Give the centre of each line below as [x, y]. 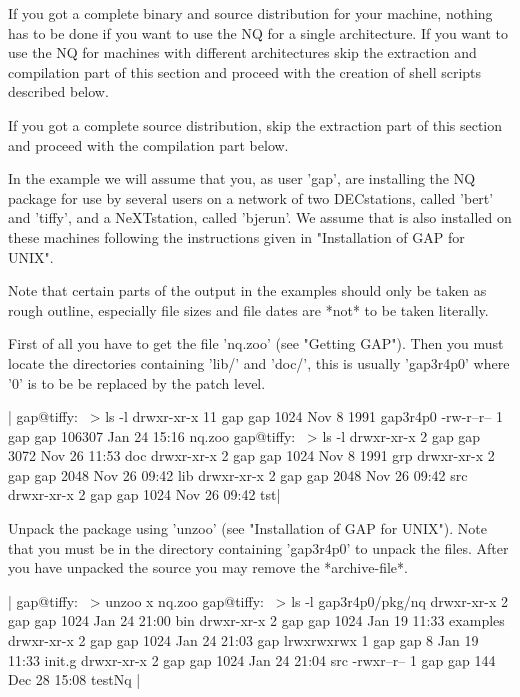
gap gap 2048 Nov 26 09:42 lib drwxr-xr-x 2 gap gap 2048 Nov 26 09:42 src [238, 474]
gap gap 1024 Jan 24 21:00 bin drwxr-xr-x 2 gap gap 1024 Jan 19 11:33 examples [256, 620]
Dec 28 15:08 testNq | [74, 679]
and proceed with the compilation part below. [148, 144]
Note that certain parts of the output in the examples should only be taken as [247, 290]
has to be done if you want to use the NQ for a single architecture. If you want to [258, 32]
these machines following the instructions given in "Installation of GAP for [236, 236]
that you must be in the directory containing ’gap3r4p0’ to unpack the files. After [258, 547]
